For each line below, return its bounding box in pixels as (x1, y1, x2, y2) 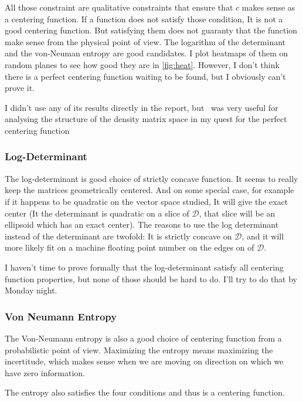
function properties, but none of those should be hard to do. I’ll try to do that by (5, 272, 298, 285)
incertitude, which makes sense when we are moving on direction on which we (5, 355, 284, 367)
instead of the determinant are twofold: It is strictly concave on (5, 229, 232, 242)
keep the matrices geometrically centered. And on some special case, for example (5, 184, 294, 196)
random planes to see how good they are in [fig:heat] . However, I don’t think (5, 58, 280, 70)
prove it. (5, 82, 35, 94)
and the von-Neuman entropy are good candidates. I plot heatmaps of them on (5, 47, 288, 59)
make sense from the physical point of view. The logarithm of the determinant (5, 35, 286, 48)
